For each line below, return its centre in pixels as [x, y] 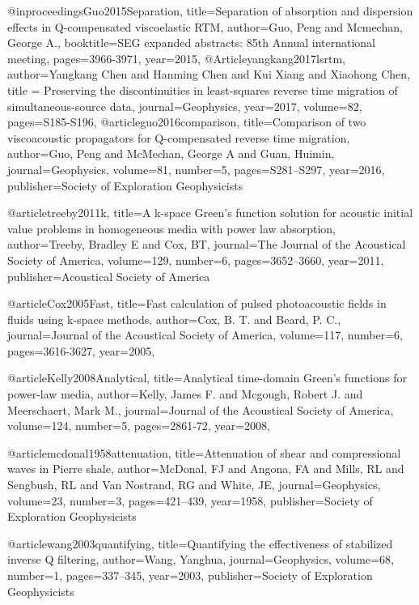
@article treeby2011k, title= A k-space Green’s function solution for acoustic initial [210, 213]
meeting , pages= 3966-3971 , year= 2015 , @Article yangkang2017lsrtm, [176, 58]
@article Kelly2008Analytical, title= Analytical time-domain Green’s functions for [207, 378]
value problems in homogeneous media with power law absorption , [171, 228]
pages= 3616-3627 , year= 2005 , [81, 350]
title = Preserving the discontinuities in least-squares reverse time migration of [203, 89]
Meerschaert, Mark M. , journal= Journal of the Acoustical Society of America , [201, 409]
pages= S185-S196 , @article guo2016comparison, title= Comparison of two [187, 122]
